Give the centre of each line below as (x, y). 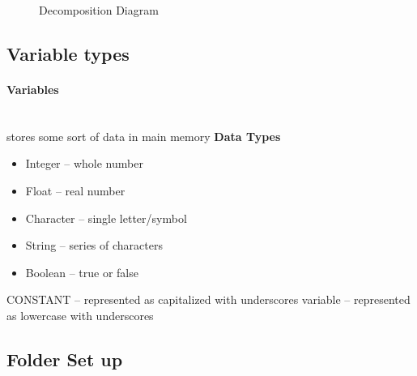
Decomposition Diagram (99, 10)
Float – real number (75, 190)
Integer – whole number (84, 163)
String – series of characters (94, 245)
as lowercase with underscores (80, 315)
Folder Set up (65, 359)
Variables (33, 89)
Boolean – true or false (82, 272)
